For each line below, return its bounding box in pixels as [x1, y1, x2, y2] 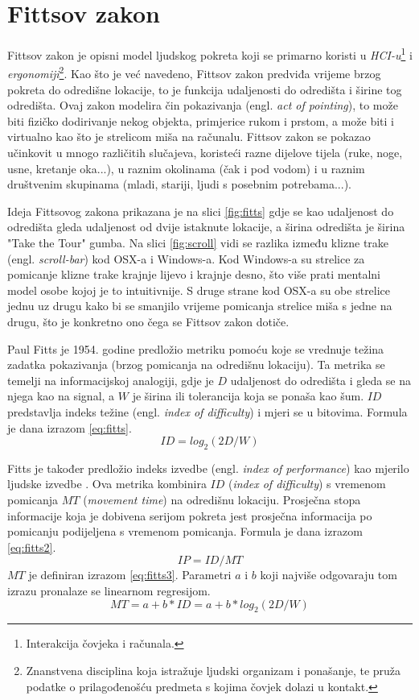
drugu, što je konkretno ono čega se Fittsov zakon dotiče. [7, 313, 290, 329]
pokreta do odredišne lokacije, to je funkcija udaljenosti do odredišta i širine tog [7, 81, 402, 97]
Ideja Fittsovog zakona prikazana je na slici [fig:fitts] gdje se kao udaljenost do [7, 202, 394, 219]
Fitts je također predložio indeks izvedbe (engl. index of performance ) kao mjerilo [7, 459, 409, 476]
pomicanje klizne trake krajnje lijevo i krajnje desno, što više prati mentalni [7, 266, 380, 283]
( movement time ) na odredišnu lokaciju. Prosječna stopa [83, 491, 361, 508]
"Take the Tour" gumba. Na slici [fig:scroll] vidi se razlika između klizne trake [7, 234, 389, 251]
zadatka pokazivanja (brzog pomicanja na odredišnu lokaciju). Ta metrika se [7, 356, 385, 373]
